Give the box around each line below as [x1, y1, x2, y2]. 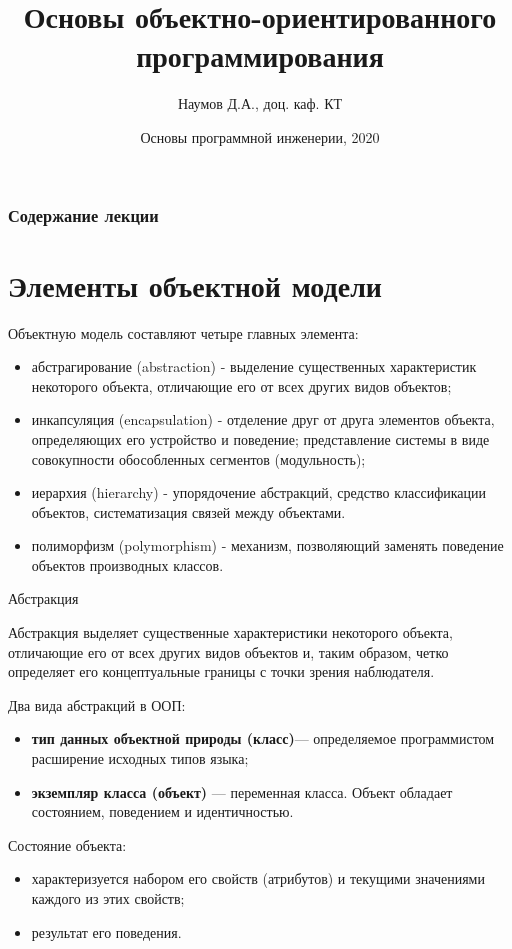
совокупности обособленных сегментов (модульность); [31, 448, 366, 469]
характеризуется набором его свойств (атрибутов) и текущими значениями [31, 868, 485, 889]
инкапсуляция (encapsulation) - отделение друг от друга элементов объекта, [31, 409, 495, 430]
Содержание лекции [8, 202, 159, 227]
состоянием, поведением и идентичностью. [31, 801, 294, 822]
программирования [136, 35, 384, 76]
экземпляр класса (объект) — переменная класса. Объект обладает [31, 781, 453, 802]
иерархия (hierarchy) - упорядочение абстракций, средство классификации [31, 482, 486, 503]
